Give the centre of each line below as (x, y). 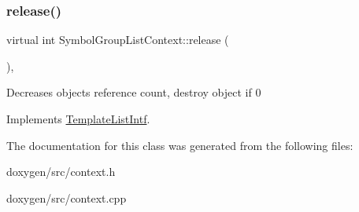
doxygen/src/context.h (61, 172)
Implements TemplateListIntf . (78, 119)
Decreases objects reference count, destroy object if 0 (134, 92)
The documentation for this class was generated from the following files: (180, 145)
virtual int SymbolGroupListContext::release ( (118, 40)
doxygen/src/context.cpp (67, 197)
